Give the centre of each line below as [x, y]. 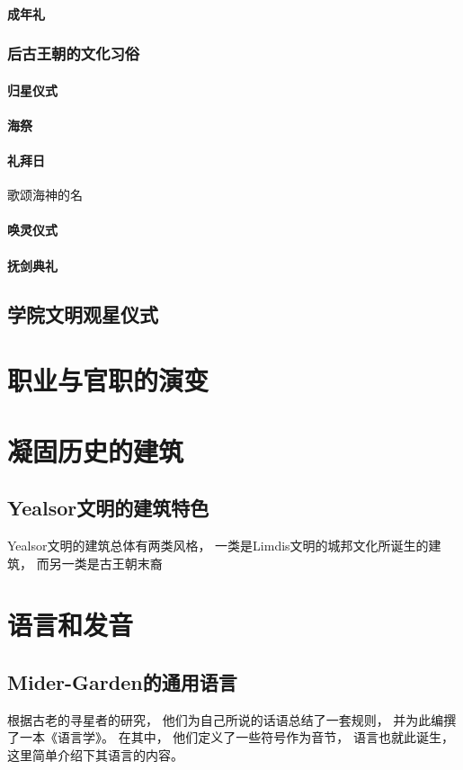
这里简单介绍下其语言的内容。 [95, 754]
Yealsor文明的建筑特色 [108, 508]
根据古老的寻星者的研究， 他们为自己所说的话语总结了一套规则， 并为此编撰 [232, 719]
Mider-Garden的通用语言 [122, 681]
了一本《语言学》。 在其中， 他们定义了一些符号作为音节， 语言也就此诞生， [231, 737]
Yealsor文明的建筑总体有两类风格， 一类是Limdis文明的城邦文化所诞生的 [218, 545]
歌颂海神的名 [45, 195]
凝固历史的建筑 [96, 450]
